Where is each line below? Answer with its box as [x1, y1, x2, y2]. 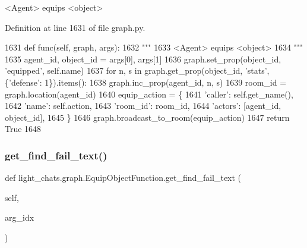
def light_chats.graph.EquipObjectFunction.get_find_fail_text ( [5, 171, 242, 184]
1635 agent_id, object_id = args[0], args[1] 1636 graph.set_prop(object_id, [5, 52, 281, 65]
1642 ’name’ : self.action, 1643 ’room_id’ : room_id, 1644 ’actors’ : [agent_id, [5, 99, 281, 112]
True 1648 [5, 123, 42, 135]
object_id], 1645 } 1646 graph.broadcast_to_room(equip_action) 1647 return [5, 111, 290, 123]
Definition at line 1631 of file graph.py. [5, 21, 145, 33]
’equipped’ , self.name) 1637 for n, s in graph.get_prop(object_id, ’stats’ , [5, 64, 270, 77]
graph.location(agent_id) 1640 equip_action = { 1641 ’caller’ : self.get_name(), [5, 87, 293, 100]
